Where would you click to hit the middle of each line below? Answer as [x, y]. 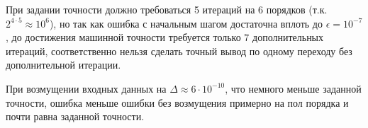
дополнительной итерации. [63, 65]
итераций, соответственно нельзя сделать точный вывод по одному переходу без [179, 51]
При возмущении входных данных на [86, 88]
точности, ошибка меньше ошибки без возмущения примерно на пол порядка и [177, 102]
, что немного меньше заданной [293, 88]
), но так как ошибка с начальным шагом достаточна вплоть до [186, 23]
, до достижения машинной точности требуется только [123, 37]
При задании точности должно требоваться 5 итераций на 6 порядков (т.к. [167, 9]
